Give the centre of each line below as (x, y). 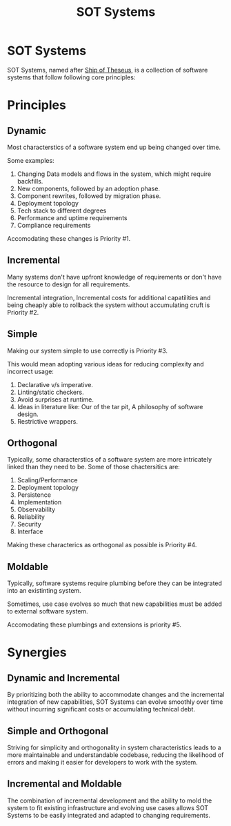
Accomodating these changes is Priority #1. (69, 238)
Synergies (37, 652)
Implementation (39, 502)
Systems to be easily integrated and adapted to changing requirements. (109, 815)
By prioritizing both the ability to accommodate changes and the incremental (116, 695)
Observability (36, 510)
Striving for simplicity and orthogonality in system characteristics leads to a (114, 747)
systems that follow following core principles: (71, 77)
